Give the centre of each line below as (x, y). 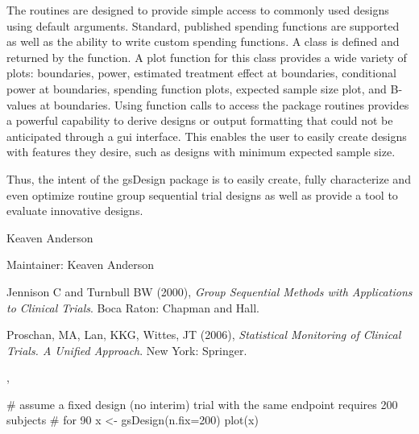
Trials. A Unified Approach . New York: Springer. (127, 350)
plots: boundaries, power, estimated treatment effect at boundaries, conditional (201, 73)
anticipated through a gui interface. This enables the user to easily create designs (207, 136)
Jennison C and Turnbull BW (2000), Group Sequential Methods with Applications (209, 291)
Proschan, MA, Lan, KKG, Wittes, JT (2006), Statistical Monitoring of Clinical (204, 335)
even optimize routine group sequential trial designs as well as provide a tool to (202, 194)
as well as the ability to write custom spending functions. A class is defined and (203, 41)
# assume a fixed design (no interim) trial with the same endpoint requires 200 (202, 404)
